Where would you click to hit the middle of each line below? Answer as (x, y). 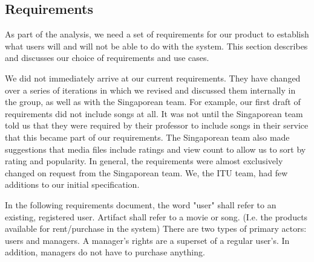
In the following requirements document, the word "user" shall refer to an (141, 204)
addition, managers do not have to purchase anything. (105, 252)
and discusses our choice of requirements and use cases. (107, 58)
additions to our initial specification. (72, 184)
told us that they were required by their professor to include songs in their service (157, 125)
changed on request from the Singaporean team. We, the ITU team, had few (146, 172)
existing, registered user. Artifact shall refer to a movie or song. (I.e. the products (156, 216)
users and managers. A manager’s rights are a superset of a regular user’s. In (147, 240)
